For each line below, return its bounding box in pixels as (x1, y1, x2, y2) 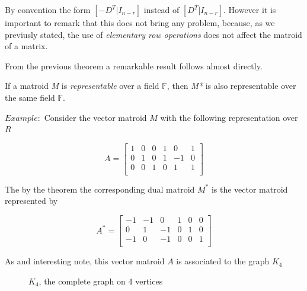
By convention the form (5, 4, 91, 15)
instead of (143, 4, 180, 15)
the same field (5, 91, 55, 103)
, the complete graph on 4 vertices (39, 274, 163, 287)
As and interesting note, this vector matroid (5, 255, 165, 267)
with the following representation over (160, 111, 298, 123)
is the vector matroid (211, 183, 288, 195)
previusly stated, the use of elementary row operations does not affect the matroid (5, 28, 302, 40)
